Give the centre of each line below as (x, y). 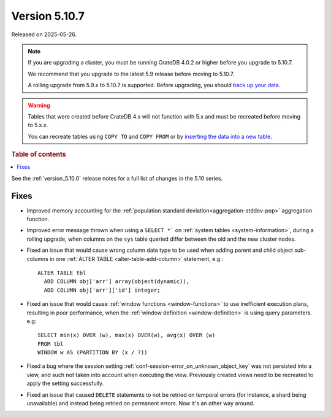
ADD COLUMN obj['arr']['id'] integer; (102, 290)
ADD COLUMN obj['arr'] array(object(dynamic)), (117, 282)
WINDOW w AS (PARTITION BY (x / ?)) (93, 353)
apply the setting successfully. (65, 383)
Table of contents (39, 155)
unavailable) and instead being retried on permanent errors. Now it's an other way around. (141, 403)
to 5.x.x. (38, 125)
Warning (39, 105)
